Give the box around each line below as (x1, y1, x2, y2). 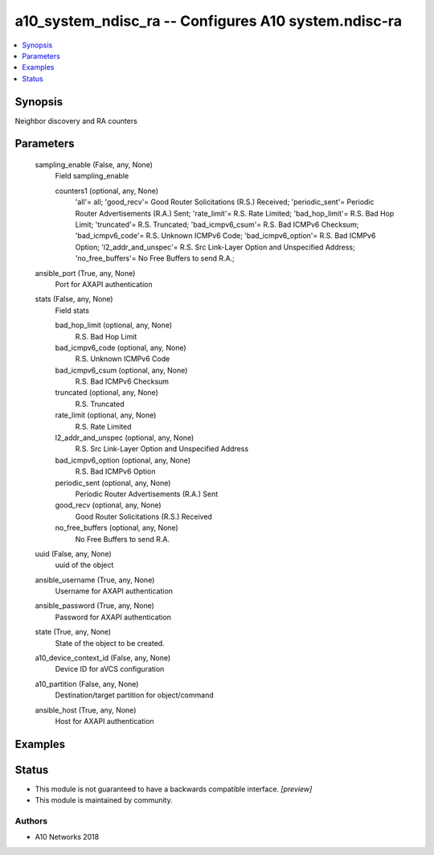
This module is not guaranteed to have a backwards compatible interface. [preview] (35, 784, 313, 794)
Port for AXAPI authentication (55, 279, 153, 289)
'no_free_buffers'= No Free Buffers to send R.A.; (75, 253, 235, 263)
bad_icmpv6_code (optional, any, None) (55, 343, 186, 352)
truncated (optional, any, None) (55, 388, 158, 397)
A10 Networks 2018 (35, 832, 100, 842)
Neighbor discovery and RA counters (14, 116, 138, 125)
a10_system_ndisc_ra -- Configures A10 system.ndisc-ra (14, 12, 402, 30)
